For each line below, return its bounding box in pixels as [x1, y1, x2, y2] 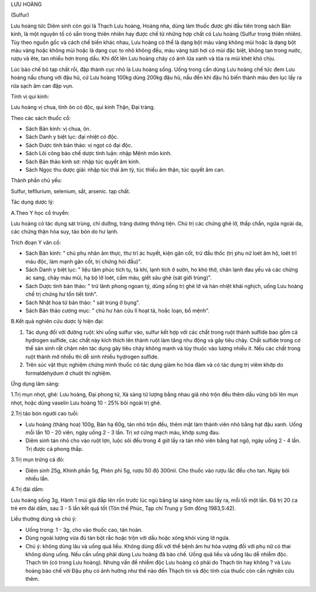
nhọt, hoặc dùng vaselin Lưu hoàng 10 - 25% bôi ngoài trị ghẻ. [11, 399, 162, 406]
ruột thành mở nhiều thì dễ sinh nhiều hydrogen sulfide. [25, 353, 159, 360]
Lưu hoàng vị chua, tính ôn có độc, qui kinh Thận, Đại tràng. [11, 104, 155, 111]
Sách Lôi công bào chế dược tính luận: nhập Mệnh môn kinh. [25, 150, 172, 157]
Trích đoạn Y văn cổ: [11, 239, 61, 246]
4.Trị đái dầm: [11, 486, 44, 493]
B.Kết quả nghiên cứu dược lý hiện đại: [11, 318, 104, 325]
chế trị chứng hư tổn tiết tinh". [25, 290, 98, 298]
